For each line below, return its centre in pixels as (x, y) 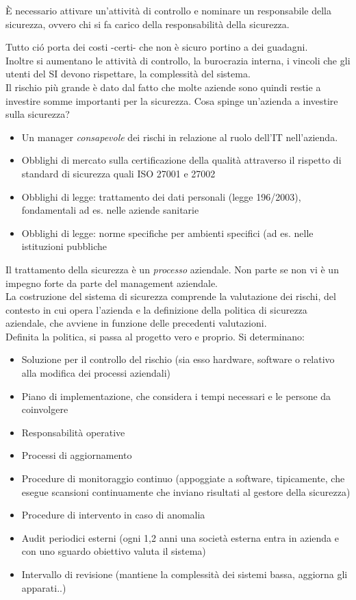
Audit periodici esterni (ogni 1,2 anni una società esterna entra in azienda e (180, 537)
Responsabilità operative (73, 432)
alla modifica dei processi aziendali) (96, 373)
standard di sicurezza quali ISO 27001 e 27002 (118, 173)
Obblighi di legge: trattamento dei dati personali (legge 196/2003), (161, 196)
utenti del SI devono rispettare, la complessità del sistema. (128, 74)
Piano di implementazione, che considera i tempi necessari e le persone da (176, 396)
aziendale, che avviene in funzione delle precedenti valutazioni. (136, 323)
